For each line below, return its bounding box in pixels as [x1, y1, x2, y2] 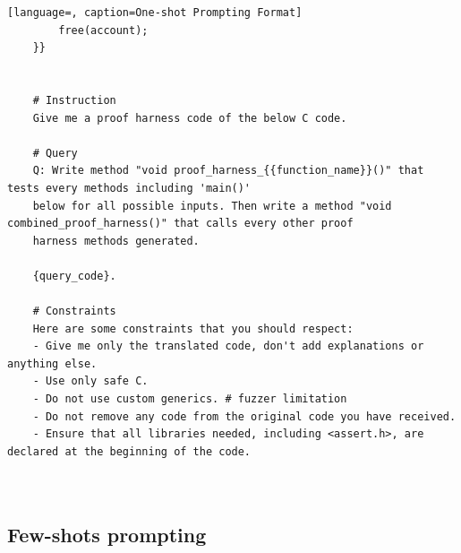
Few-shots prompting [7, 521, 207, 549]
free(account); [58, 23, 149, 37]
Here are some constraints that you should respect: [32, 322, 354, 335]
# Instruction [32, 93, 116, 107]
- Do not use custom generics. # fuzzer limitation [32, 393, 347, 406]
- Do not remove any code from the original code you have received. [32, 410, 457, 423]
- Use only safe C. [32, 375, 149, 388]
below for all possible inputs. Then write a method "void [32, 199, 392, 212]
